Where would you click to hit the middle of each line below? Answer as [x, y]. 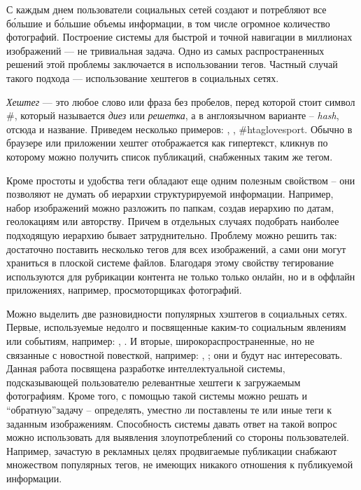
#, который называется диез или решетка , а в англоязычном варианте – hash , [173, 115]
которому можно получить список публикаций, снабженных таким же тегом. [170, 156]
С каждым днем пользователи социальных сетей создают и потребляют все [167, 9]
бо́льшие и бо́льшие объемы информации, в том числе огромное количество [168, 23]
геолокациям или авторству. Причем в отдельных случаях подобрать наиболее [173, 221]
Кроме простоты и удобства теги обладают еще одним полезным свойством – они [181, 180]
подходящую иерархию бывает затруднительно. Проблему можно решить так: [172, 234]
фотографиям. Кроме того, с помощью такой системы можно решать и [157, 396]
